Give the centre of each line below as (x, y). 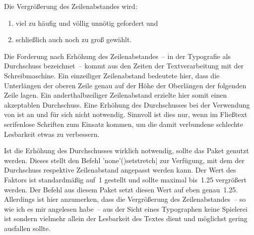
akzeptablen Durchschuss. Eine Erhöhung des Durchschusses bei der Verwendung (127, 104)
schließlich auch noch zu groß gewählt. (74, 39)
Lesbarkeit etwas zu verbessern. (52, 134)
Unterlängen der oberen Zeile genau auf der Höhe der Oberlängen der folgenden (125, 85)
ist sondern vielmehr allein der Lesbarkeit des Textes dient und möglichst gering (126, 218)
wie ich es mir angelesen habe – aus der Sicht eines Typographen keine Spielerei (126, 208)
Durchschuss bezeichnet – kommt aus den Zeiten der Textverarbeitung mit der (124, 66)
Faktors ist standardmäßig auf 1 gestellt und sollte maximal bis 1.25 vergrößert (125, 179)
